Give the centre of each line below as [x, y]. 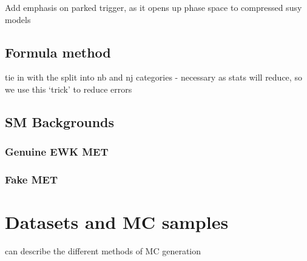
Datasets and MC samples [117, 222]
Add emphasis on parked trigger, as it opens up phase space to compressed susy [153, 7]
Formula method [58, 52]
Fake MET [32, 180]
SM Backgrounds [60, 121]
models [18, 19]
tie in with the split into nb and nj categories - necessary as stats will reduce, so [153, 77]
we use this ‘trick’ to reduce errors [69, 89]
